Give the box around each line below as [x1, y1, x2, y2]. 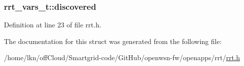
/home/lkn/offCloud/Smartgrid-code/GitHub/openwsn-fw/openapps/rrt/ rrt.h [4, 52, 240, 63]
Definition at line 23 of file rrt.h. [4, 20, 101, 30]
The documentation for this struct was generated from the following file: [4, 36, 222, 46]
